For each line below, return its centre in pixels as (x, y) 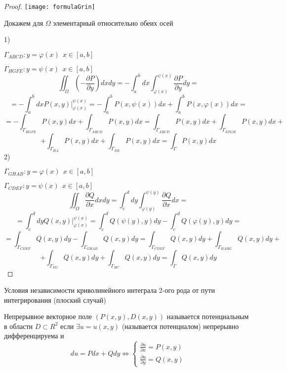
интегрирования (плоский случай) (55, 300)
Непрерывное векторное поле (48, 316)
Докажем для (24, 23)
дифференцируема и (34, 336)
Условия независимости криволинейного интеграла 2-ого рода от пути (109, 290)
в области (19, 326)
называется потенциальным (208, 316)
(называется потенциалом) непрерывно (180, 326)
